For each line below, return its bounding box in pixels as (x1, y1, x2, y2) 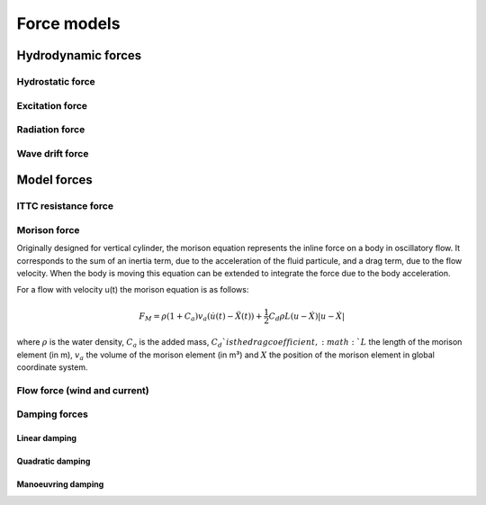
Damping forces (16, 408, 89, 420)
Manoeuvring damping (16, 479, 104, 490)
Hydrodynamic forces (16, 48, 142, 63)
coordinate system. (16, 362, 89, 373)
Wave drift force (16, 147, 89, 159)
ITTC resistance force (16, 200, 114, 212)
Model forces (16, 172, 94, 188)
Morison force (16, 223, 80, 236)
